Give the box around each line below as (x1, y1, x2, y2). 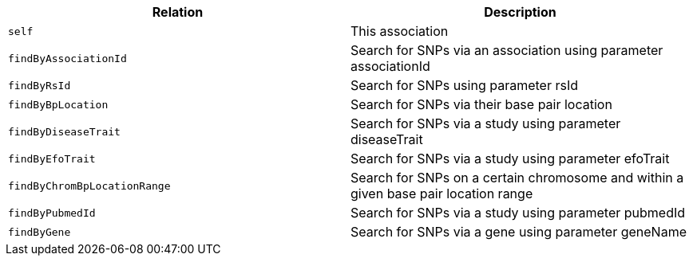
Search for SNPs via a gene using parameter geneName (350, 224, 687, 240)
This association (350, 23, 449, 39)
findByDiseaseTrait (8, 125, 121, 138)
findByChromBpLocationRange (8, 179, 171, 192)
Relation (152, 4, 204, 20)
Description (484, 4, 556, 20)
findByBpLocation (8, 98, 109, 111)
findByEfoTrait (8, 152, 96, 165)
